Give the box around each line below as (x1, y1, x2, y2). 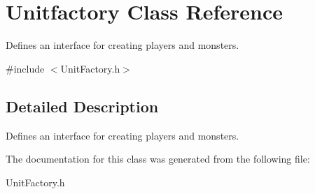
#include (6, 61, 45, 75)
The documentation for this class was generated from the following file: (6, 151, 310, 166)
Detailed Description (6, 95, 159, 117)
